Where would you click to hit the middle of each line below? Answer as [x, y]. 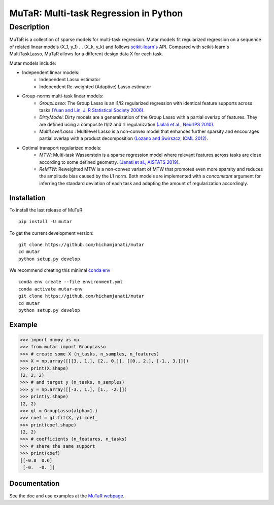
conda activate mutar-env [51, 289]
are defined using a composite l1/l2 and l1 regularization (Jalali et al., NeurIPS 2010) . [127, 124]
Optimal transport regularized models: [62, 148]
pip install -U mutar [45, 222]
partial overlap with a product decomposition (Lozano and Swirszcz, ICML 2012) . [124, 138]
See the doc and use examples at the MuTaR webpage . [67, 496]
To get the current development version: [52, 233]
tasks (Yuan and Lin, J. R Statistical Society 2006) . [92, 110]
